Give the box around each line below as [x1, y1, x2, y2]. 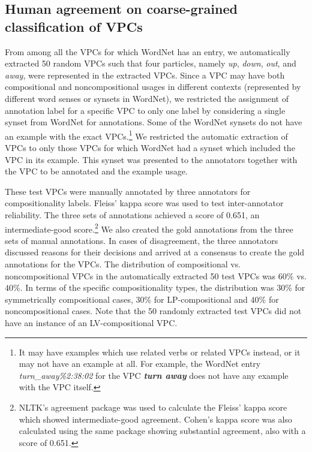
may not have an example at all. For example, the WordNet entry [19, 357, 261, 370]
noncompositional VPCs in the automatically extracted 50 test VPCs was [5, 269, 276, 282]
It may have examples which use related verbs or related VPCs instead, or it [19, 345, 301, 358]
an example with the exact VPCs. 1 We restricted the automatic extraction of [5, 128, 288, 142]
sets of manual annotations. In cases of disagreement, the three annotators [5, 234, 278, 246]
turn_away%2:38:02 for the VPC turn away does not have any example [19, 369, 289, 381]
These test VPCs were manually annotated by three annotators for [5, 185, 251, 197]
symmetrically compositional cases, [5, 293, 133, 305]
